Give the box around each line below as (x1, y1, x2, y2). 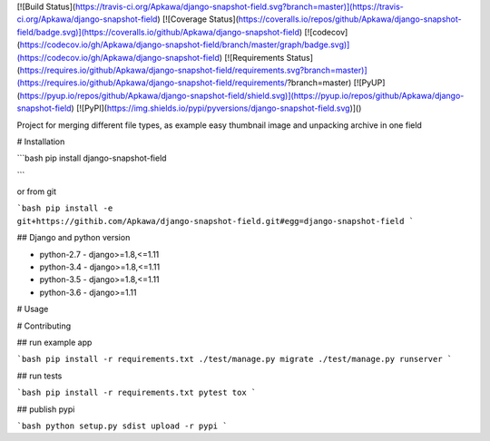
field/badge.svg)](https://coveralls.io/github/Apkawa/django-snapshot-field (16, 26, 299, 37)
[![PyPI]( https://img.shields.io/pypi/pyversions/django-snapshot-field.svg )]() (75, 103, 362, 113)
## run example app (16, 337, 93, 348)
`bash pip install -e (16, 203, 113, 213)
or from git (16, 186, 56, 197)
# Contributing (16, 320, 72, 331)
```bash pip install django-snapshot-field (16, 152, 167, 163)
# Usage (16, 304, 49, 315)
